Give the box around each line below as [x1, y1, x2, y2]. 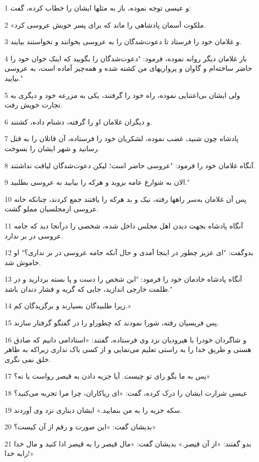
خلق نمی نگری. [5, 354, 51, 364]
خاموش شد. [5, 257, 41, 267]
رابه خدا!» [5, 448, 34, 458]
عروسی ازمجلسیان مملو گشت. [5, 203, 99, 214]
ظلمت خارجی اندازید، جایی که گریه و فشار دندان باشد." [5, 283, 173, 294]
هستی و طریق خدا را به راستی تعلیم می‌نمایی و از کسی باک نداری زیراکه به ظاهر [5, 344, 251, 355]
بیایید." [5, 72, 23, 83]
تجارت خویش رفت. [5, 99, 63, 110]
